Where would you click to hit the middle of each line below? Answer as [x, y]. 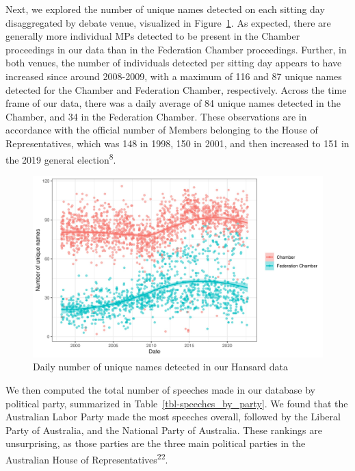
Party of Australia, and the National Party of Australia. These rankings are [164, 430]
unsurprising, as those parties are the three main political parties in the [156, 443]
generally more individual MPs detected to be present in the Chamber [153, 36]
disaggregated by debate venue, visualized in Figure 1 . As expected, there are [168, 22]
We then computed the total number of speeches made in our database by [160, 389]
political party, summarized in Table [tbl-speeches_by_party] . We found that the [177, 403]
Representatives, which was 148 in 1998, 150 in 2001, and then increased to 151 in [177, 143]
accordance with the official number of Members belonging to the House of [162, 130]
